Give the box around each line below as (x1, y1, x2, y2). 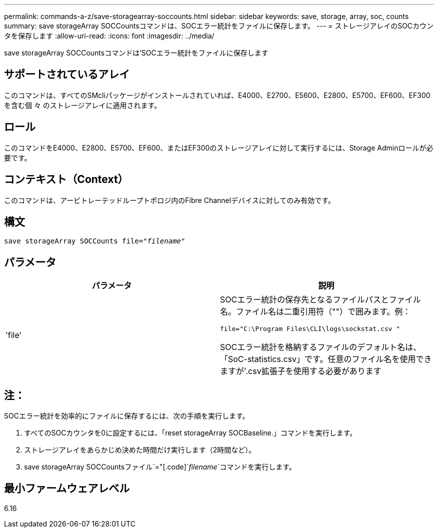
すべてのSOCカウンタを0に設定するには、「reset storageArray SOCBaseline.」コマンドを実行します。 (24, 428, 357, 437)
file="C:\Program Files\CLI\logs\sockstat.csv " (220, 325, 400, 333)
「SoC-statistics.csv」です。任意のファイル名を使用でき (220, 354, 432, 364)
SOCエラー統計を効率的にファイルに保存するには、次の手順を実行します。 (4, 411, 249, 420)
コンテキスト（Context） (4, 173, 128, 186)
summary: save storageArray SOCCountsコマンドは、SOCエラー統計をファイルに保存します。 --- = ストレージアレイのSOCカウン (4, 21, 434, 30)
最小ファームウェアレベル (4, 482, 130, 495)
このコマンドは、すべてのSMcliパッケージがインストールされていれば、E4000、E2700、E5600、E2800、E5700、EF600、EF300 (4, 90, 430, 99)
